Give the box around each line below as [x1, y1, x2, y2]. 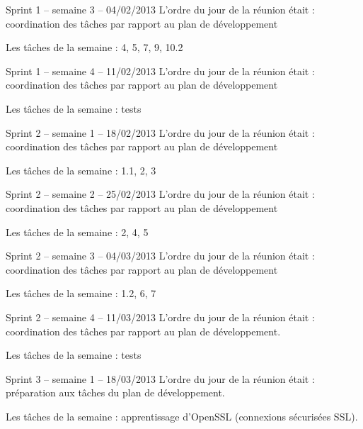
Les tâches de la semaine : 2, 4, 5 [6, 224, 149, 239]
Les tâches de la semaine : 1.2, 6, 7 [6, 286, 156, 301]
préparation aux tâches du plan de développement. [6, 385, 225, 400]
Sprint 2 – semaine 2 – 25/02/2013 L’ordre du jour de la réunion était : [6, 186, 315, 201]
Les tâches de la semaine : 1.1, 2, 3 [6, 162, 156, 177]
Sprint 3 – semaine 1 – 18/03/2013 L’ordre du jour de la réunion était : [6, 371, 315, 386]
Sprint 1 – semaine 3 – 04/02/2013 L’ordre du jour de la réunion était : [6, 2, 315, 16]
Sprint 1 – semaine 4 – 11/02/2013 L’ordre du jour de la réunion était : [6, 63, 315, 78]
